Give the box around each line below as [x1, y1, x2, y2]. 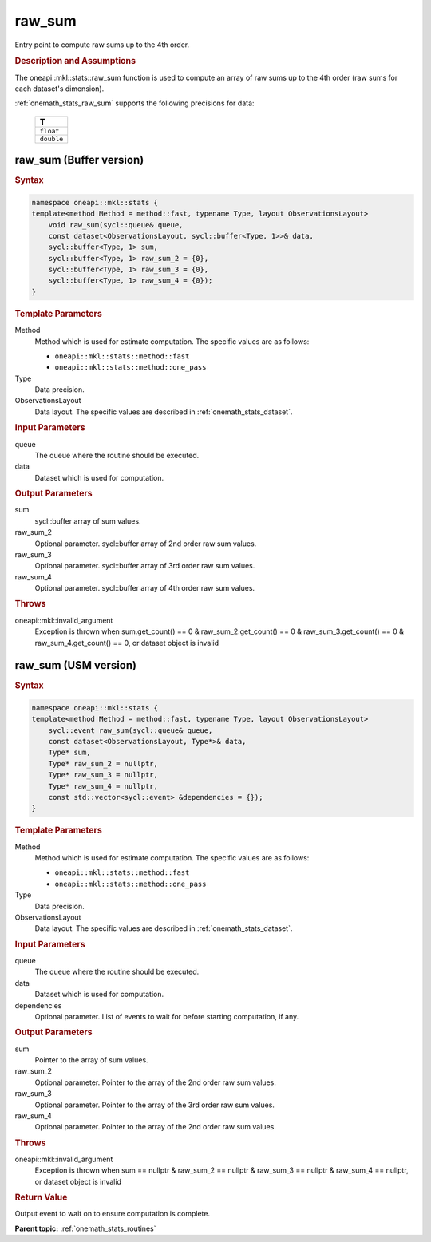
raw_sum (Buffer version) [14, 153, 144, 167]
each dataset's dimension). [14, 84, 105, 93]
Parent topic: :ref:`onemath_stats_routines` [14, 1224, 156, 1233]
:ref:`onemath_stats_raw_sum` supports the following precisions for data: [14, 98, 255, 108]
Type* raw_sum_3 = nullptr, [48, 770, 159, 780]
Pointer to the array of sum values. [34, 1055, 148, 1065]
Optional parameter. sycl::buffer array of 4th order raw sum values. [34, 583, 255, 593]
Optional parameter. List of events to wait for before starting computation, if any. [34, 1012, 299, 1021]
